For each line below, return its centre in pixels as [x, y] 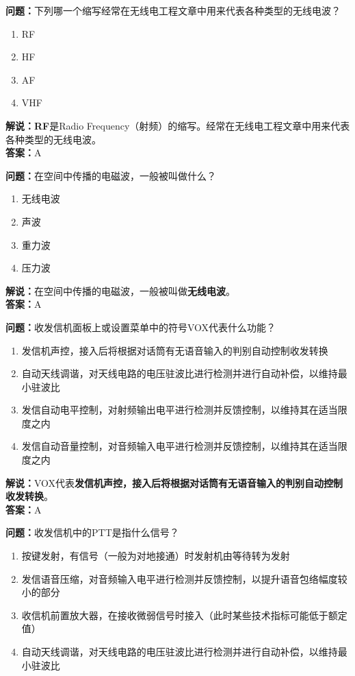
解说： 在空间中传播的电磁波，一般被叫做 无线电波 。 [120, 290]
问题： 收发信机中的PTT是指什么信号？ [92, 532]
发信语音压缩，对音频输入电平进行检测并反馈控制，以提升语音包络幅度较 [184, 578]
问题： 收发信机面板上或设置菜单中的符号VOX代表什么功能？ [141, 327]
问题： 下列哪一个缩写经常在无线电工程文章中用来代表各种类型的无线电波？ [173, 10]
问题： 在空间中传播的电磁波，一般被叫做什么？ [111, 175]
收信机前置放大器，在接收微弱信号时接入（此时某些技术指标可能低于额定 [184, 615]
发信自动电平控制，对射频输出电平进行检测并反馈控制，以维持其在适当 [180, 410]
